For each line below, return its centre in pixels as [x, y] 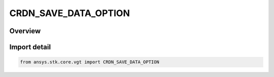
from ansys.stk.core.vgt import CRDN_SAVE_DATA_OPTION [90, 62]
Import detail [30, 47]
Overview [25, 31]
